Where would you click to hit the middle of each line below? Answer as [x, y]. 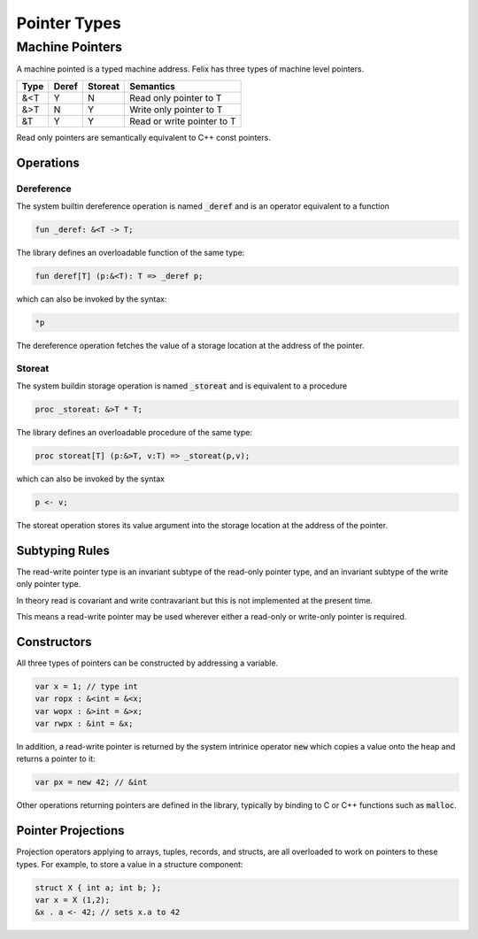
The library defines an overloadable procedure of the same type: [134, 432]
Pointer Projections [70, 831]
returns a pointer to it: [56, 759]
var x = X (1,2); [73, 900]
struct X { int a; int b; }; [98, 888]
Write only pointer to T [176, 109]
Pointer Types [69, 23]
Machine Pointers [69, 47]
